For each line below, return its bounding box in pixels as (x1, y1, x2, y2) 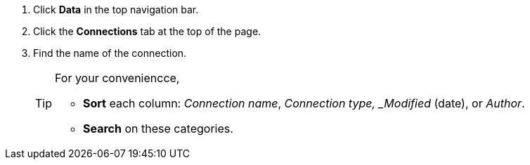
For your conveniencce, (55, 71, 180, 85)
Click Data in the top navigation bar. (33, 4, 199, 15)
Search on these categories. (83, 121, 233, 136)
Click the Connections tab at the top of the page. (33, 25, 261, 37)
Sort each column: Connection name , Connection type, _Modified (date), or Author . (83, 96, 525, 110)
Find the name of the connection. (33, 47, 187, 59)
